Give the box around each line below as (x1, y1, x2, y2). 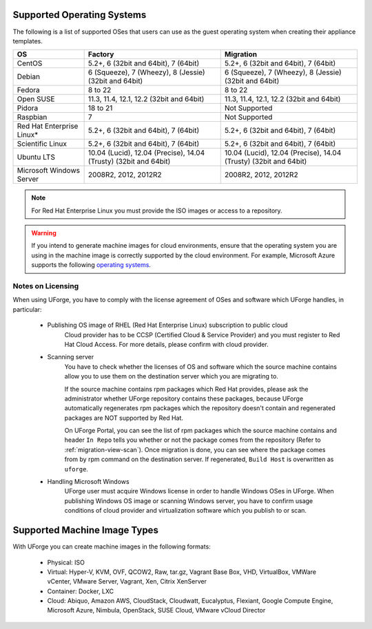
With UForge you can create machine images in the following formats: (12, 542, 211, 551)
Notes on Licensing (12, 281, 79, 291)
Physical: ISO (47, 558, 85, 566)
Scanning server (47, 353, 94, 361)
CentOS (17, 58, 43, 68)
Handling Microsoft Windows (47, 478, 130, 486)
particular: (12, 305, 42, 313)
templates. (12, 36, 43, 45)
